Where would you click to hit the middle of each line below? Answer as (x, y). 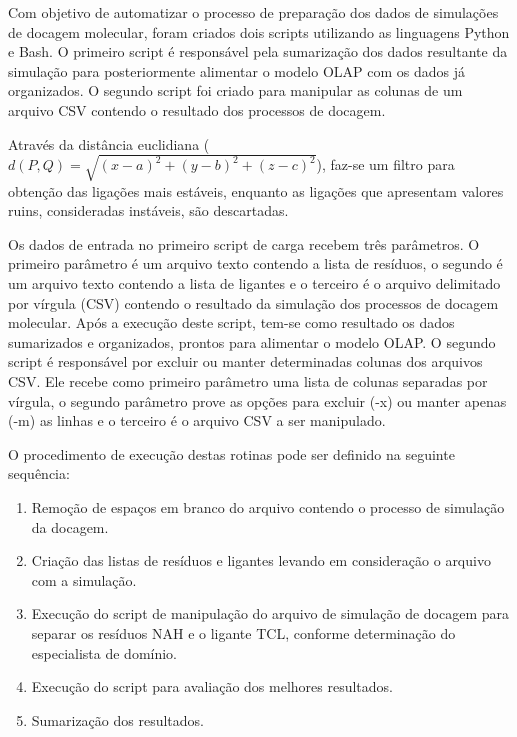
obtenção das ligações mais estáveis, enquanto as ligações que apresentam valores (256, 190)
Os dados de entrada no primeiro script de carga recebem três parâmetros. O (244, 243)
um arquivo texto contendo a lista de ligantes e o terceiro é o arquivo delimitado (254, 283)
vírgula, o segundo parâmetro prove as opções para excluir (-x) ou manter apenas (257, 400)
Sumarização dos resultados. (117, 719)
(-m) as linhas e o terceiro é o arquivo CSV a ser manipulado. (197, 420)
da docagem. (70, 526)
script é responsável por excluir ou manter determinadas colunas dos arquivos (245, 361)
